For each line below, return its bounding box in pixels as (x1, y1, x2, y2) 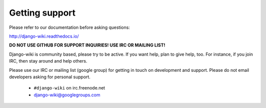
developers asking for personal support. (9, 74, 91, 80)
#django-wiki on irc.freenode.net (33, 85, 105, 91)
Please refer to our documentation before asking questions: (9, 24, 130, 30)
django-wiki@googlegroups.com (33, 92, 100, 98)
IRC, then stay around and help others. (9, 58, 88, 64)
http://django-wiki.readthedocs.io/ (9, 33, 79, 39)
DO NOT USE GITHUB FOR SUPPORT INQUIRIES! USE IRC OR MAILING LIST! (9, 42, 166, 48)
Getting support (9, 7, 76, 18)
